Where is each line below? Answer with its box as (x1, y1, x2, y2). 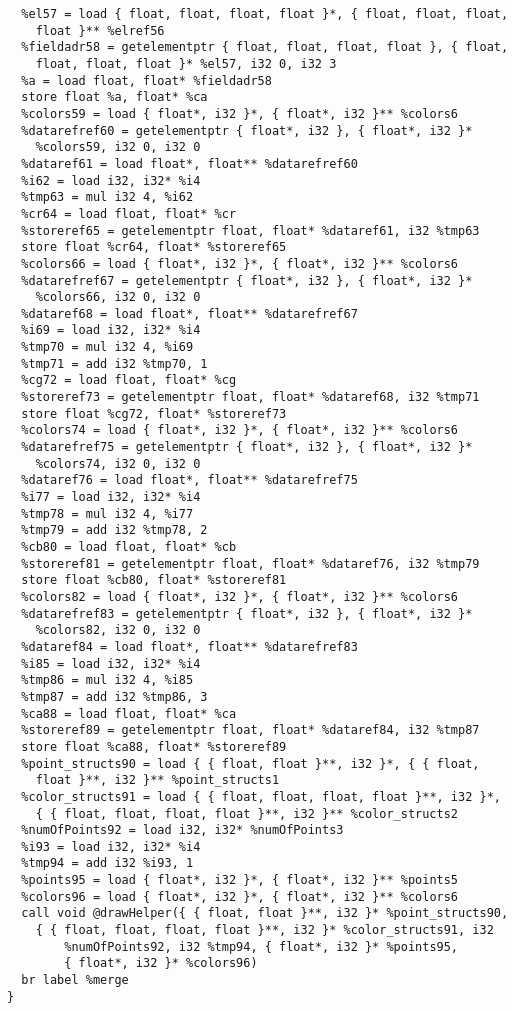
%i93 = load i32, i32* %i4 (21, 839, 201, 854)
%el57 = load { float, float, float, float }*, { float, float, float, (21, 7, 509, 21)
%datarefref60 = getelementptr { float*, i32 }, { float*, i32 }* (21, 123, 473, 138)
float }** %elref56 (35, 23, 165, 38)
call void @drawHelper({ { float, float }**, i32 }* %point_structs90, (21, 906, 509, 921)
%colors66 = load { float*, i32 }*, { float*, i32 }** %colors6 (21, 256, 459, 271)
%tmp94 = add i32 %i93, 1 (21, 856, 194, 871)
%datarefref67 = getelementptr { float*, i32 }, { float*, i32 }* (21, 273, 473, 288)
